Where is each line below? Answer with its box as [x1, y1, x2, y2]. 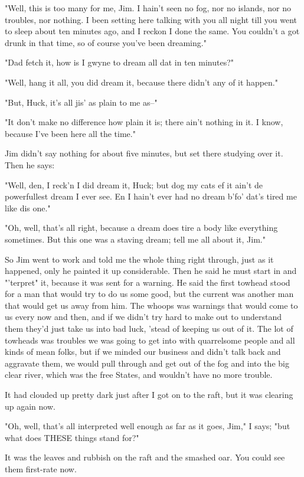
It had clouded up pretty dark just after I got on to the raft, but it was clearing [5, 388, 293, 401]
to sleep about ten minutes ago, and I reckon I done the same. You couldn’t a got [5, 25, 300, 37]
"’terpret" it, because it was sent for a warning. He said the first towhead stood [5, 276, 290, 288]
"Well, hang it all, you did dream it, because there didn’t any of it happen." [5, 76, 278, 88]
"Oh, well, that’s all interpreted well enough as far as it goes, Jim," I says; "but [5, 420, 290, 432]
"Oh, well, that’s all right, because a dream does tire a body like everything [5, 221, 278, 234]
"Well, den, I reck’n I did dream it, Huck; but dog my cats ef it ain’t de [5, 178, 263, 191]
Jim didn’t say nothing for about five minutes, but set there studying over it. [5, 147, 283, 159]
